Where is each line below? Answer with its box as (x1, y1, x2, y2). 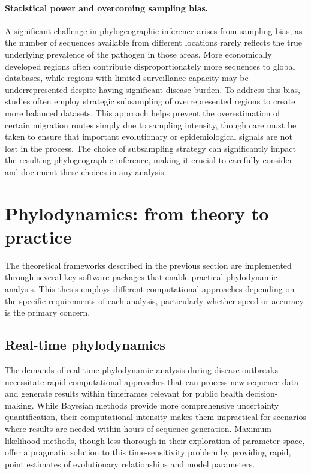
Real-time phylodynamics (5, 335, 165, 354)
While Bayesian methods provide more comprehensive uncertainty (37, 398, 279, 411)
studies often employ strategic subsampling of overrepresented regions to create (5, 95, 295, 107)
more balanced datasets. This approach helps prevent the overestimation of (5, 106, 280, 119)
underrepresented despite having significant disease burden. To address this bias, (5, 83, 300, 95)
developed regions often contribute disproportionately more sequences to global (5, 59, 295, 72)
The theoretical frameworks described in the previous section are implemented (5, 259, 292, 271)
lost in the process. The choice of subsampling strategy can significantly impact (5, 142, 296, 154)
